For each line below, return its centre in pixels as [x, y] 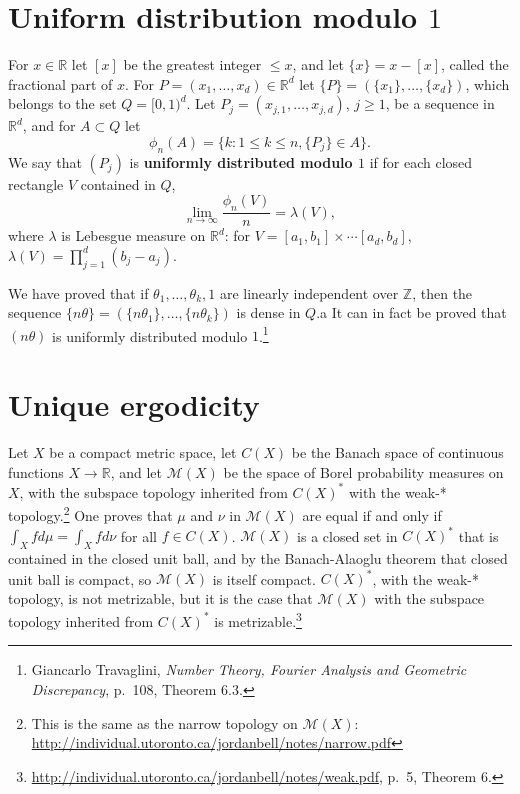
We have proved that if [78, 292]
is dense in [268, 312]
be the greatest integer [192, 64]
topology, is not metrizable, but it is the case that [160, 597]
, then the [442, 292]
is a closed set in [347, 535]
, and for [49, 125]
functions [36, 471]
